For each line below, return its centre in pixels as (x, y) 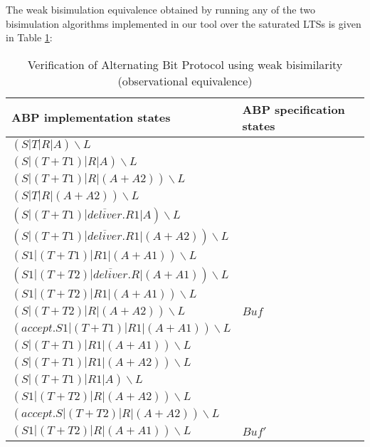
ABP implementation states (91, 117)
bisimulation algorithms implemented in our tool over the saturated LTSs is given (184, 23)
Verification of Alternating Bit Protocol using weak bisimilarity (185, 64)
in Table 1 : (29, 37)
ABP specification (294, 109)
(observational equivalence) (185, 80)
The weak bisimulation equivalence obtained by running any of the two (160, 9)
